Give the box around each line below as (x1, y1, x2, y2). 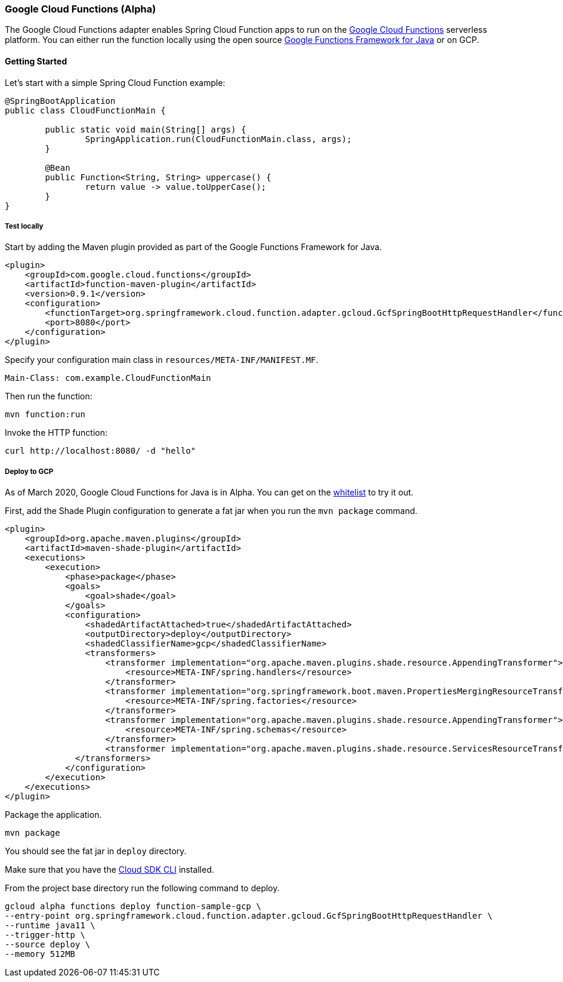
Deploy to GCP (5, 467, 54, 476)
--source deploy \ (5, 940, 91, 950)
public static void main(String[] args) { (45, 124, 246, 134)
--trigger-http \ (5, 930, 85, 940)
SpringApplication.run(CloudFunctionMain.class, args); (85, 134, 352, 144)
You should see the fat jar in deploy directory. (5, 846, 187, 857)
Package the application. (5, 809, 102, 820)
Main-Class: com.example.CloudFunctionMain (5, 373, 211, 383)
